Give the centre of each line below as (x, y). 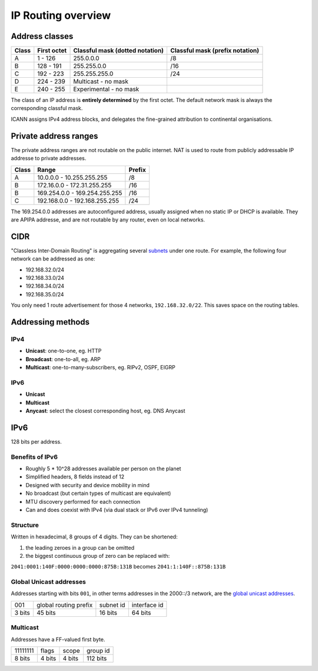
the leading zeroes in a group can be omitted (80, 547)
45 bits (46, 613)
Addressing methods (50, 322)
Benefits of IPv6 (34, 457)
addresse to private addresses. (49, 158)
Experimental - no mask (106, 90)
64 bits (141, 613)
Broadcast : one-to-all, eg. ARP (63, 359)
